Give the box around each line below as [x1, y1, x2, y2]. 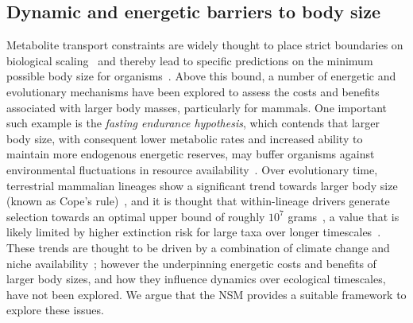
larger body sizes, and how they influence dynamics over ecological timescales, [6, 270, 386, 287]
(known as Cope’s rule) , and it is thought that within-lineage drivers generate [6, 193, 390, 209]
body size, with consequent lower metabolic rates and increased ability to [6, 130, 363, 146]
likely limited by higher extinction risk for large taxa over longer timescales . [6, 224, 381, 240]
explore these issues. [6, 302, 104, 318]
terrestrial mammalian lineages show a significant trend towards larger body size [6, 177, 398, 193]
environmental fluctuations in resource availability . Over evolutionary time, [6, 161, 378, 177]
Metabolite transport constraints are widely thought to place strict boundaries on [6, 37, 403, 53]
